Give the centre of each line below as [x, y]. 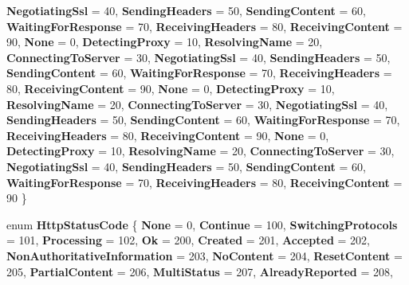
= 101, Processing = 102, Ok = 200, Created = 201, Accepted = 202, [189, 240]
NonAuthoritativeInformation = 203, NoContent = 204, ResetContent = [204, 255]
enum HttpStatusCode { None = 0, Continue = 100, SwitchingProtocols [202, 224]
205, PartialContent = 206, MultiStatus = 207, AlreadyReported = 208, [200, 271]
